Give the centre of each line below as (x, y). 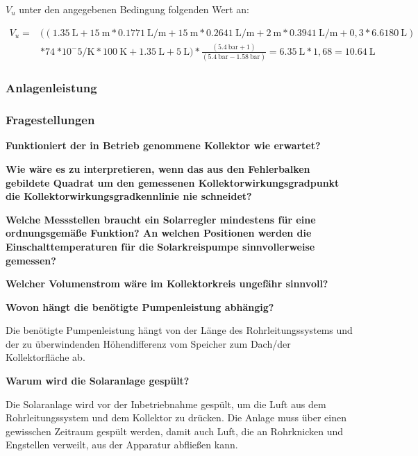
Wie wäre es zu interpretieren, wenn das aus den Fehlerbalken (158, 168)
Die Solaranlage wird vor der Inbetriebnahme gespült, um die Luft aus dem (166, 404)
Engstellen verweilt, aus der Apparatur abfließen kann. (122, 445)
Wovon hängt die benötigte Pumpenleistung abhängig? (140, 306)
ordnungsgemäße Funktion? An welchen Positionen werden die (159, 233)
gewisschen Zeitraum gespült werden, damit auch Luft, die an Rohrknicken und (175, 431)
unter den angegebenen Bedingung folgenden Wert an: (134, 9)
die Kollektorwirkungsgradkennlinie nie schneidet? (129, 196)
